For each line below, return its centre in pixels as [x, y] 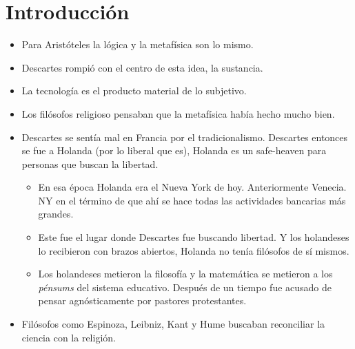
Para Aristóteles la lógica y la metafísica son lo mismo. [138, 44]
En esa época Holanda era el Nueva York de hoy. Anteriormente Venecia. [192, 187]
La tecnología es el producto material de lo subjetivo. [134, 91]
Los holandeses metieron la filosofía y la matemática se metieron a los [185, 274]
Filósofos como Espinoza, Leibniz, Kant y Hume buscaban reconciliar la [173, 324]
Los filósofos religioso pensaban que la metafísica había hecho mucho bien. [178, 113]
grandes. [56, 214]
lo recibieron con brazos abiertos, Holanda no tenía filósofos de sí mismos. [194, 250]
